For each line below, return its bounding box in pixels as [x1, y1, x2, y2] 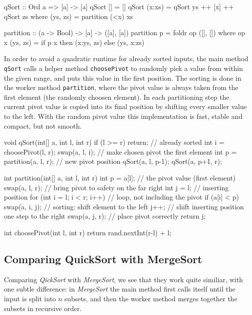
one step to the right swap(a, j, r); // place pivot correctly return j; [4, 211, 206, 221]
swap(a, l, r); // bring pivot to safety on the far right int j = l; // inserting [4, 182, 229, 192]
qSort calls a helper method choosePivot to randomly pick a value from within [4, 63, 243, 73]
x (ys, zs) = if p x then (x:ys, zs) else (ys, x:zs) [4, 37, 145, 47]
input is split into [4, 293, 56, 303]
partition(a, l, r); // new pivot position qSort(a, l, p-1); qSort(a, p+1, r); [4, 156, 222, 166]
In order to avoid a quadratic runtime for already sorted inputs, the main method [4, 53, 249, 64]
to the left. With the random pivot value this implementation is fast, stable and [4, 111, 243, 121]
